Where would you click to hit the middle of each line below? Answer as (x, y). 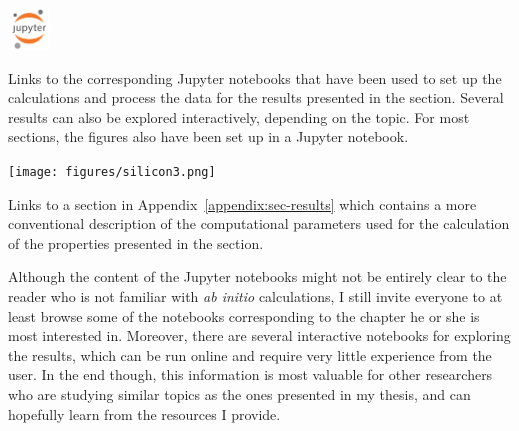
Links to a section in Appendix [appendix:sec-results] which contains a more (242, 203)
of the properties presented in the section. (136, 242)
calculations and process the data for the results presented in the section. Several (256, 97)
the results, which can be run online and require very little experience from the (250, 354)
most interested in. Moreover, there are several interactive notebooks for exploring (259, 335)
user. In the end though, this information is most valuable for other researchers (250, 374)
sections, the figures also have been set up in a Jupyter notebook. (208, 136)
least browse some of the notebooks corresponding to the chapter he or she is (244, 315)
